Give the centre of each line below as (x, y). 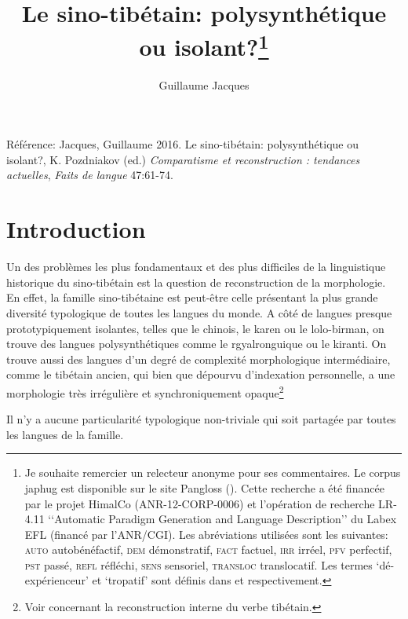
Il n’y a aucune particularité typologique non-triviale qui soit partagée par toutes (201, 419)
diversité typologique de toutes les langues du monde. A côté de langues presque (199, 312)
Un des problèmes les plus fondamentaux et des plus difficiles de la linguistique (196, 267)
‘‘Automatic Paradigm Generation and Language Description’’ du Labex (222, 519)
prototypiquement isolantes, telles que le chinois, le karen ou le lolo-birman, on (195, 328)
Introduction (76, 229)
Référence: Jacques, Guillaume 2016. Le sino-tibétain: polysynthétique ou (182, 144)
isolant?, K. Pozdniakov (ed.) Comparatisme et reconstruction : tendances (183, 159)
